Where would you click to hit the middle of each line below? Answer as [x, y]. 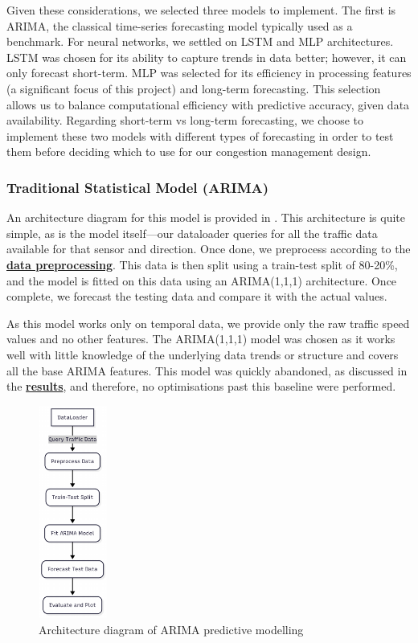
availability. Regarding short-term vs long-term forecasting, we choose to [185, 120]
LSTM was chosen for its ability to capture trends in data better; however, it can [207, 57]
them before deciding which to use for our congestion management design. [189, 152]
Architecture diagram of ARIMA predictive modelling [171, 629]
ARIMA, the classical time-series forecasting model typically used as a [180, 25]
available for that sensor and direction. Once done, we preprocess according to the [209, 249]
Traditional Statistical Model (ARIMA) [138, 187]
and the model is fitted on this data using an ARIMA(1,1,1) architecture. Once [202, 280]
